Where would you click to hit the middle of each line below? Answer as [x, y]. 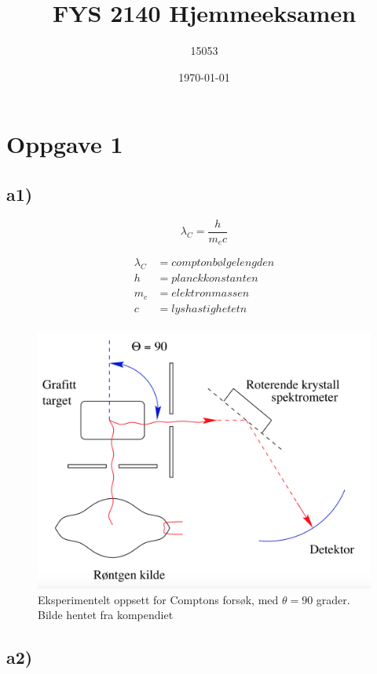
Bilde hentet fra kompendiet [106, 615]
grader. [333, 599]
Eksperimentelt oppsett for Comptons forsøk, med [158, 599]
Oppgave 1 [65, 144]
